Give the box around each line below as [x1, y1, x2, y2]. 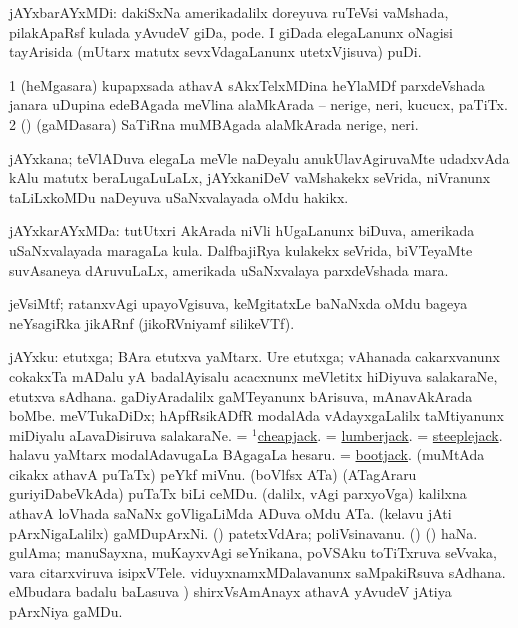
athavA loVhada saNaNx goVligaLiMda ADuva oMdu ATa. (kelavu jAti [9, 503, 452, 524]
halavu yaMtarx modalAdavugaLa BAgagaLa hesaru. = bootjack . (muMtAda [9, 444, 485, 465]
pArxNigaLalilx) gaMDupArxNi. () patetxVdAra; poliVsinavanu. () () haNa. [9, 522, 478, 543]
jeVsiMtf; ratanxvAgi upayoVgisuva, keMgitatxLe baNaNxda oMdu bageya [9, 293, 468, 314]
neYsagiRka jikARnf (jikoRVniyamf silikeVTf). [9, 312, 295, 333]
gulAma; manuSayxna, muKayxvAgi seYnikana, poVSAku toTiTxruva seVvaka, [9, 542, 497, 563]
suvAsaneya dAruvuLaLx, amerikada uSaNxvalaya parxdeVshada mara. [9, 259, 449, 280]
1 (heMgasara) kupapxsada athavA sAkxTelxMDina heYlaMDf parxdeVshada [9, 74, 486, 95]
